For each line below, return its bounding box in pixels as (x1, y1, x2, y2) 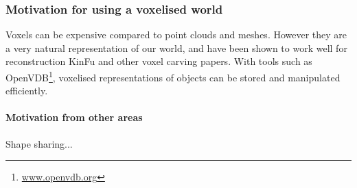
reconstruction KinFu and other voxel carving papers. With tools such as (5, 54, 312, 68)
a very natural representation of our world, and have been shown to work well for (5, 40, 347, 55)
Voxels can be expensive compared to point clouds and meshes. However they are (5, 27, 347, 42)
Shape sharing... (5, 136, 73, 150)
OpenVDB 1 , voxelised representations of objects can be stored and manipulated (5, 68, 341, 84)
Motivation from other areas (5, 110, 143, 124)
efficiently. (5, 83, 48, 98)
